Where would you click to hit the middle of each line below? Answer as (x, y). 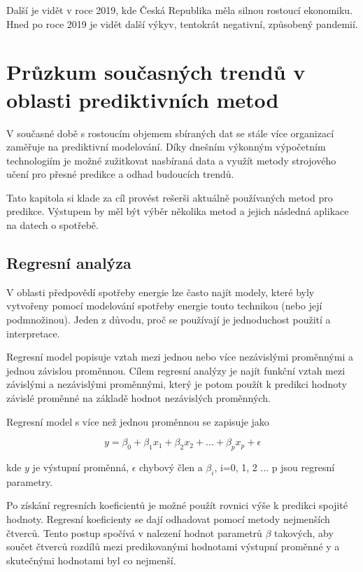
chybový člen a (171, 467)
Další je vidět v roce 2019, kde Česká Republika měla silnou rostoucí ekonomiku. (180, 10)
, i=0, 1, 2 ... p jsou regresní (275, 467)
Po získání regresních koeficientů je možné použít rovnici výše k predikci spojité (177, 505)
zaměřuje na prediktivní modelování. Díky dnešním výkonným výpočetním (166, 147)
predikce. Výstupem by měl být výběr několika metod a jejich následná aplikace (178, 211)
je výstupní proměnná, (81, 467)
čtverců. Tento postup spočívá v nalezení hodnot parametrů (134, 532)
